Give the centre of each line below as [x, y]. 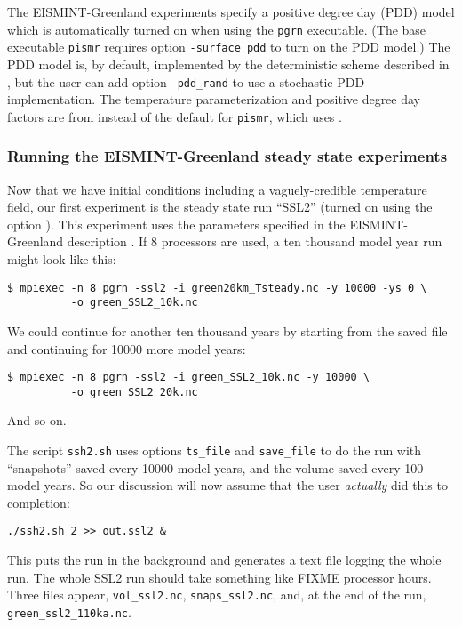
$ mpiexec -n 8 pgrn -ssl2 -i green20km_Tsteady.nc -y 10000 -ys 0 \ [217, 288]
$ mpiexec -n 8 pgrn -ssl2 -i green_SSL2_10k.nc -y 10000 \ [189, 378]
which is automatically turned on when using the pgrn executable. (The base [217, 29]
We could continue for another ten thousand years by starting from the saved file [227, 330]
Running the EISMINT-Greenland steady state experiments [227, 156]
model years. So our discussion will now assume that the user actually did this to [227, 485]
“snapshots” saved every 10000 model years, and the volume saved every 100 [215, 467]
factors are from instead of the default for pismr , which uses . [175, 116]
